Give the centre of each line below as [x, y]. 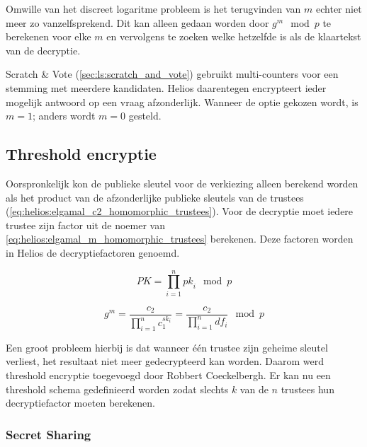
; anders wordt [64, 116]
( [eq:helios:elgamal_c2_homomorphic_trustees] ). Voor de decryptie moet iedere [180, 211]
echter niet [339, 8]
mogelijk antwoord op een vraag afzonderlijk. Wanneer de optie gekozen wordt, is [182, 101]
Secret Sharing [49, 434]
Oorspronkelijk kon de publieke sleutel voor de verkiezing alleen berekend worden [182, 183]
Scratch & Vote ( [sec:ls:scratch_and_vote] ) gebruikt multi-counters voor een [172, 74]
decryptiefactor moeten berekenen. [80, 403]
